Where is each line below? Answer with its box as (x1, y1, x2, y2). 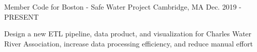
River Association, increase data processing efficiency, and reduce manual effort (4, 38, 253, 48)
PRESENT (4, 11, 39, 22)
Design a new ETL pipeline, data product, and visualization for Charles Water (4, 28, 252, 39)
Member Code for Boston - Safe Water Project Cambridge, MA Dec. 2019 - (4, 2, 242, 12)
